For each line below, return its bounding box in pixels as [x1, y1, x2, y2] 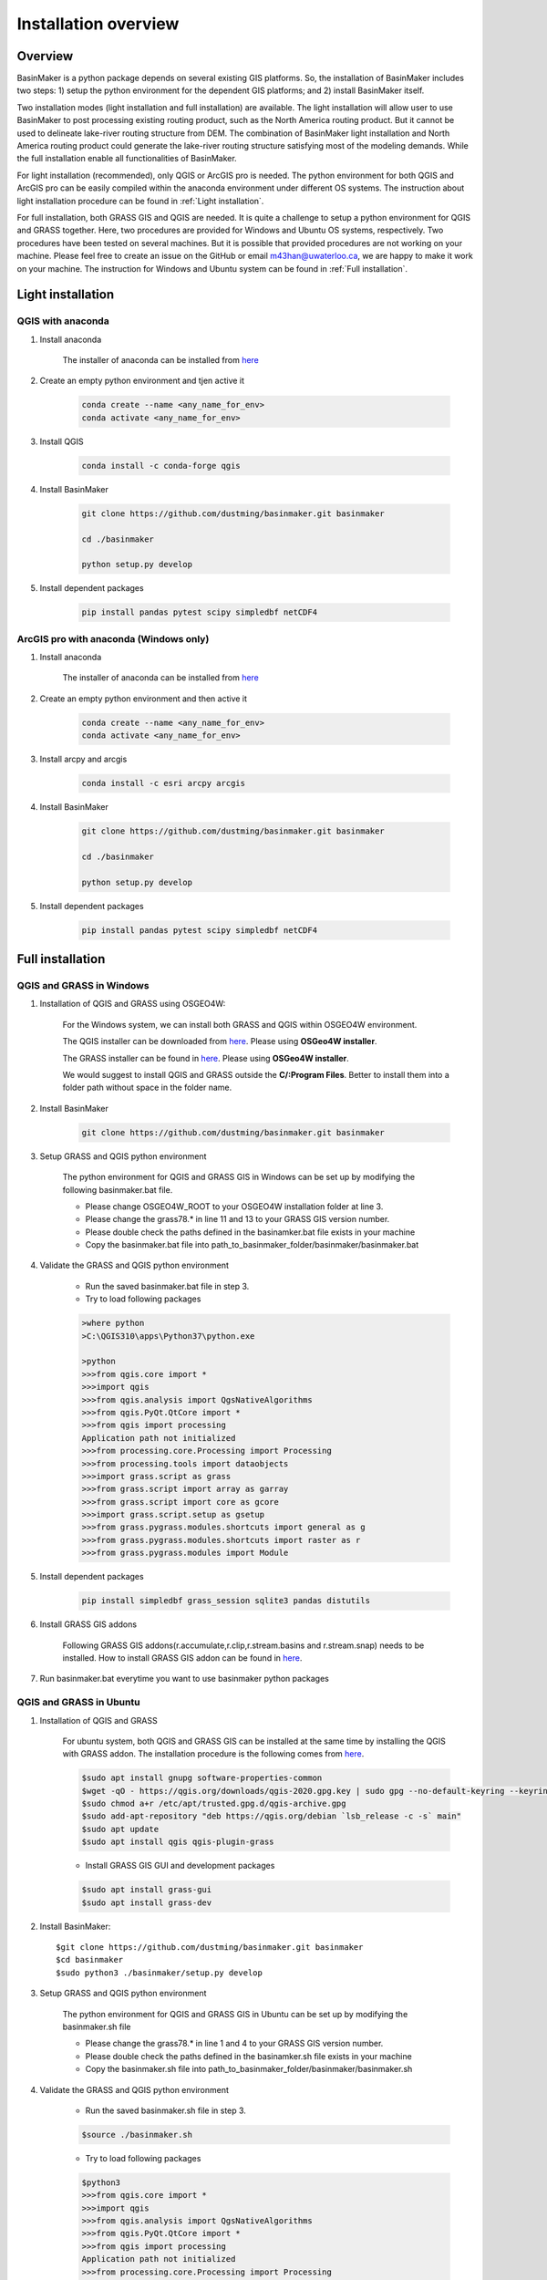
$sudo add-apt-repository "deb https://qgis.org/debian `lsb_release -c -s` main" [81, 1811, 462, 1821]
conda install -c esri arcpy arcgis [81, 778, 246, 789]
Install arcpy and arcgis [39, 753, 128, 765]
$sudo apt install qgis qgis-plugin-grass [81, 1837, 274, 1847]
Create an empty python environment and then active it [39, 693, 248, 704]
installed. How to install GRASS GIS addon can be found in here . [62, 1653, 303, 1663]
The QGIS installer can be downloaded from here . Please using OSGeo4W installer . [62, 1036, 377, 1047]
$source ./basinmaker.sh [81, 2130, 193, 2140]
